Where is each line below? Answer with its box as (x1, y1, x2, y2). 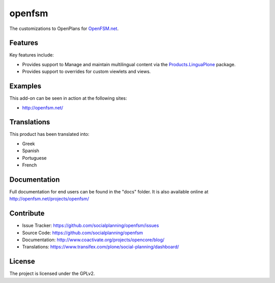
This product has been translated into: (9, 131, 90, 137)
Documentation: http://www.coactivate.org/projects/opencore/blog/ (22, 237, 165, 243)
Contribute (9, 209, 45, 218)
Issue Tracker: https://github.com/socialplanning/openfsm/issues (22, 222, 159, 229)
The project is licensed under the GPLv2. (9, 270, 95, 277)
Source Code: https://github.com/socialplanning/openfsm (22, 230, 144, 236)
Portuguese (22, 155, 47, 161)
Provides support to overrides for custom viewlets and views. (22, 69, 151, 75)
